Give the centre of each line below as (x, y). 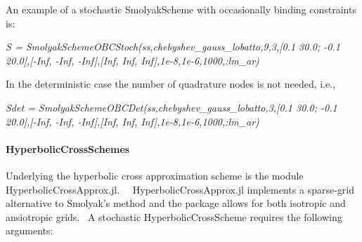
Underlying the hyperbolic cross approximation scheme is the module (155, 175)
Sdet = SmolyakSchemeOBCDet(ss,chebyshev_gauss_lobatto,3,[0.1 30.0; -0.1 (172, 107)
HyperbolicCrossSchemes (68, 148)
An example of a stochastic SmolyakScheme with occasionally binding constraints (181, 9)
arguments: (30, 230)
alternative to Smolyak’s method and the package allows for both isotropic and (176, 203)
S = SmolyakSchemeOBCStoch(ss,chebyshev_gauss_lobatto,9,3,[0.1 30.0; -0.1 (173, 47)
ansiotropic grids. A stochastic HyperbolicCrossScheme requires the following (174, 216)
